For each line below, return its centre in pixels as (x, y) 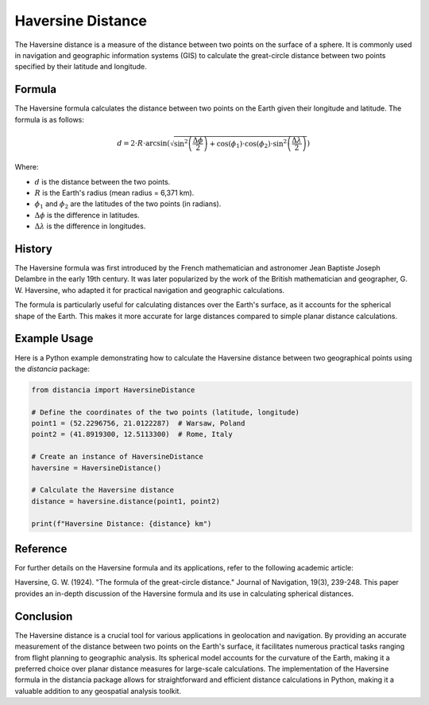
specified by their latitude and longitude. (81, 67)
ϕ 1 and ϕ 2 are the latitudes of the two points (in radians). (128, 205)
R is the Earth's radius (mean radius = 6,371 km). (114, 193)
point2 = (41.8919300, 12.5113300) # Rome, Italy (132, 434)
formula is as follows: (50, 119)
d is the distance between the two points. (102, 181)
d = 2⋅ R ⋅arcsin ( (143, 143)
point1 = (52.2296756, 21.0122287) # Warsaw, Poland (138, 423)
